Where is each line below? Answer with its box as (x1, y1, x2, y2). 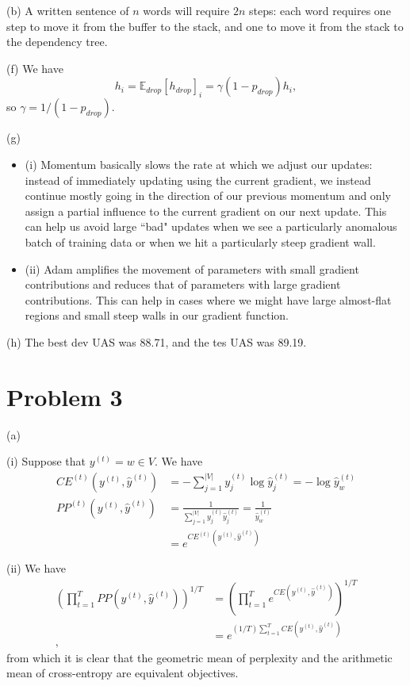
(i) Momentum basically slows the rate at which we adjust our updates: (25, 155, 373, 172)
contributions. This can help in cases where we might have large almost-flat (25, 291, 392, 308)
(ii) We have (6, 560, 67, 577)
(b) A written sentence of (6, 2, 129, 18)
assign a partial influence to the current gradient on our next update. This (25, 202, 387, 219)
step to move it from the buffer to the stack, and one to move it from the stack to (6, 17, 404, 34)
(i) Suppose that (6, 453, 86, 469)
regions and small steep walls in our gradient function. (25, 307, 289, 324)
